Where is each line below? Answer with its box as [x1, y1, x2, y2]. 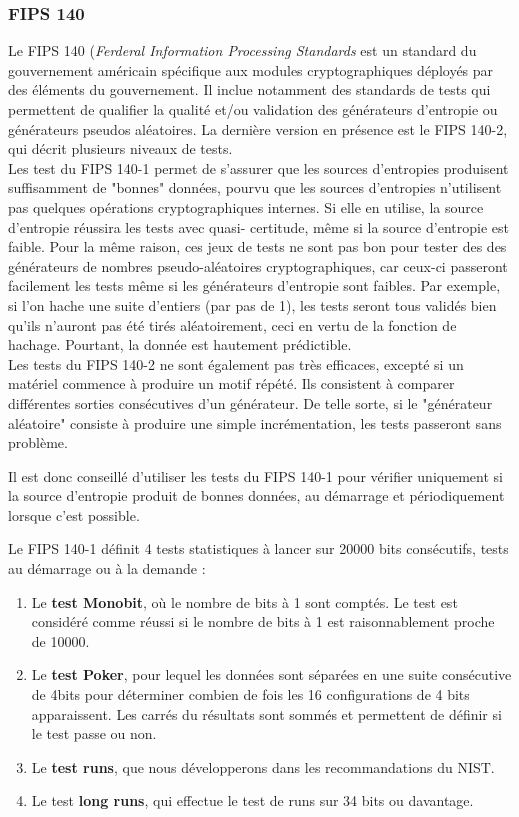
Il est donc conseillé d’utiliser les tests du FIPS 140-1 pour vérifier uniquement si [8, 465, 503, 486]
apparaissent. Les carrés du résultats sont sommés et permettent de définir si [31, 703, 502, 724]
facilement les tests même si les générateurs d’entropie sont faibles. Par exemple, [8, 275, 501, 296]
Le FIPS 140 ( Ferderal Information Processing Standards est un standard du [8, 40, 477, 61]
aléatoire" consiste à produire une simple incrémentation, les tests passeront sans [8, 412, 502, 433]
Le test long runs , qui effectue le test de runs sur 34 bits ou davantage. [31, 790, 474, 811]
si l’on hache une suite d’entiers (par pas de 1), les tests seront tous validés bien [8, 294, 497, 315]
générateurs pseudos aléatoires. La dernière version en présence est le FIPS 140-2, [8, 118, 508, 139]
